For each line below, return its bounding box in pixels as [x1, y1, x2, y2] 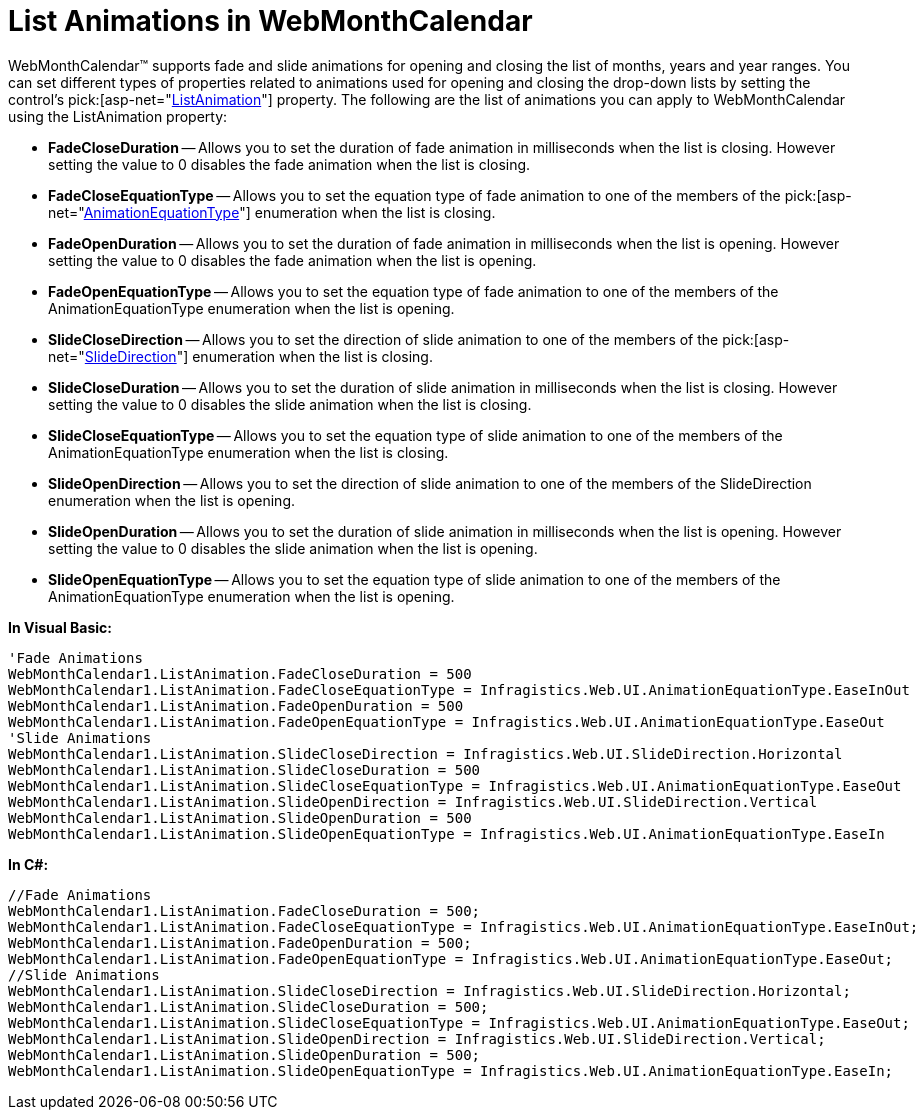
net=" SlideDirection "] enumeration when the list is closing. [48, 347, 433, 365]
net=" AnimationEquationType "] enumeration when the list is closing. [48, 203, 496, 221]
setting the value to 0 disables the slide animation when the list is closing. [48, 395, 532, 413]
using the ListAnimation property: [8, 107, 228, 125]
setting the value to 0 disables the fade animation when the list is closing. [48, 155, 531, 173]
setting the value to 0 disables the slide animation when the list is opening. [48, 539, 538, 557]
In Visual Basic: [8, 618, 112, 636]
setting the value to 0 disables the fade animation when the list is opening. [48, 251, 537, 269]
